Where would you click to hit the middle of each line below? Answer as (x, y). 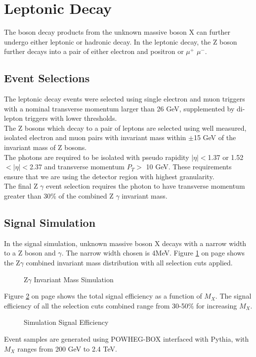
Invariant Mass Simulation (74, 279)
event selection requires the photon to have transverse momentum (146, 186)
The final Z (21, 186)
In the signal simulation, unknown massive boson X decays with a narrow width (125, 243)
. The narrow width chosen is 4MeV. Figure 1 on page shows (153, 253)
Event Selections (47, 78)
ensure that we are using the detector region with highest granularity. (109, 176)
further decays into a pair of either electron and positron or (94, 51)
